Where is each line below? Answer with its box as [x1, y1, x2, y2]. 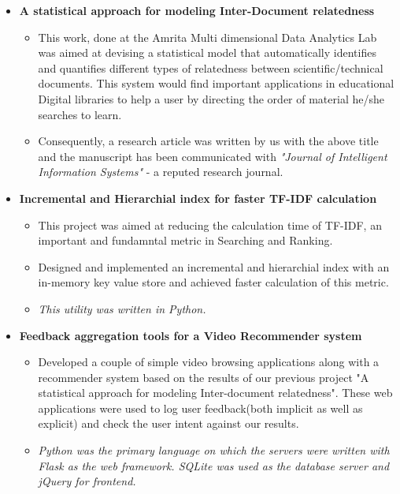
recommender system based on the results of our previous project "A [38, 369, 369, 385]
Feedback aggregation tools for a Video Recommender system [19, 327, 362, 343]
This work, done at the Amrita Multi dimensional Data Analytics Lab [38, 28, 377, 45]
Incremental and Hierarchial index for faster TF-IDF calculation [19, 189, 377, 206]
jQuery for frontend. [38, 473, 136, 489]
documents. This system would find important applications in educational [38, 75, 394, 92]
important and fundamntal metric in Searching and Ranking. [38, 232, 333, 249]
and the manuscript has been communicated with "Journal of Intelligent [38, 148, 387, 164]
